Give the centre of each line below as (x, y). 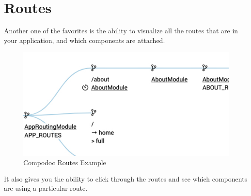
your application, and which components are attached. (85, 40)
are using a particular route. (46, 188)
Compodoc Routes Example (65, 162)
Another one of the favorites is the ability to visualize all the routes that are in (121, 31)
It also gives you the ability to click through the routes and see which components (126, 178)
